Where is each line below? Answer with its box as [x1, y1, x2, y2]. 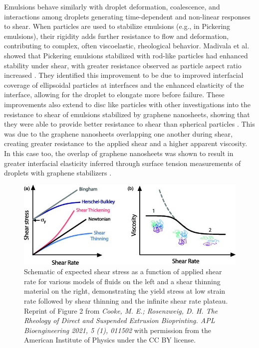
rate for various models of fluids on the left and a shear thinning [24, 276, 221, 286]
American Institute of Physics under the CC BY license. [24, 335, 196, 345]
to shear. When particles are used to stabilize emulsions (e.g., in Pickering [4, 21, 231, 31]
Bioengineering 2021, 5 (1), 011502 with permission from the [24, 325, 212, 335]
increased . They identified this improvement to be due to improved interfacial [4, 70, 244, 80]
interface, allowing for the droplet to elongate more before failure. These [4, 89, 225, 100]
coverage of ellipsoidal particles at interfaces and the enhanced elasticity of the [4, 79, 244, 90]
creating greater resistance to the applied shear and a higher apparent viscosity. [4, 138, 248, 149]
